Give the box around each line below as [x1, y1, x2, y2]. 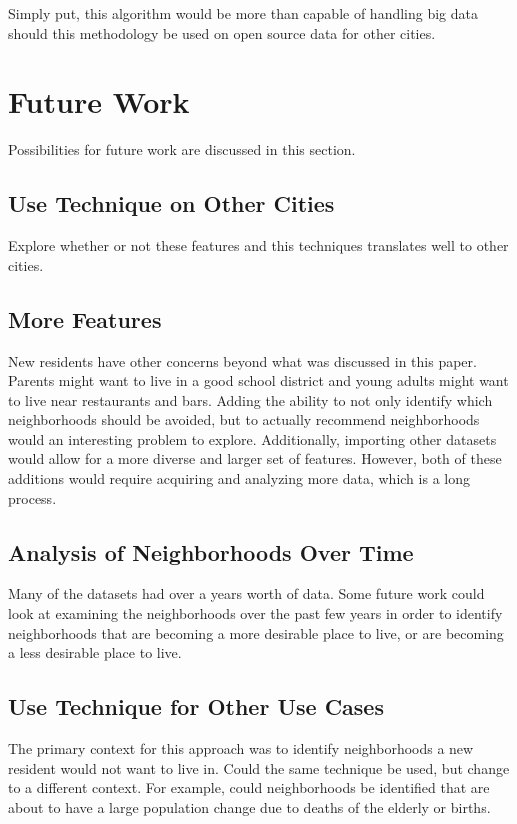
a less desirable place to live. [8, 642, 182, 663]
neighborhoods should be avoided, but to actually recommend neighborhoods [8, 409, 480, 430]
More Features [8, 303, 162, 334]
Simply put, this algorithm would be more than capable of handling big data [8, 3, 479, 23]
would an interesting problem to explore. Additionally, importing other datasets [8, 428, 497, 449]
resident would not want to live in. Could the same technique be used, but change [8, 757, 510, 778]
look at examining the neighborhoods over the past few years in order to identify [8, 603, 503, 624]
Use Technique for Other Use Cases [8, 691, 384, 722]
